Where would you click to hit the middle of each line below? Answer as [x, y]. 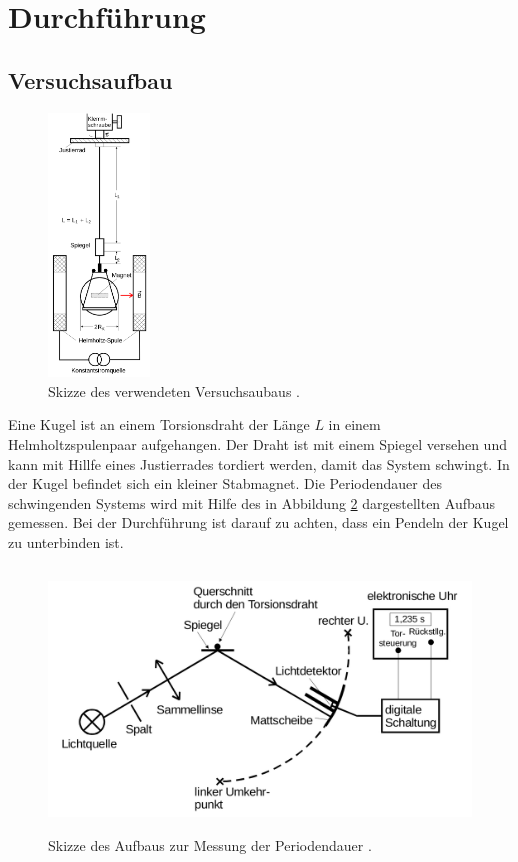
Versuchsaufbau [90, 79]
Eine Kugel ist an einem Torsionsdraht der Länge [159, 424]
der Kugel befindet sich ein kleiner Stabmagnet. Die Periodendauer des [225, 483]
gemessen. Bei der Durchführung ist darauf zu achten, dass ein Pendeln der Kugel [258, 522]
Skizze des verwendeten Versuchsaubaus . [174, 390]
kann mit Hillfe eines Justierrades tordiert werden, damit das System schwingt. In [259, 463]
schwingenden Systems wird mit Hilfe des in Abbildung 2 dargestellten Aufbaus [252, 502]
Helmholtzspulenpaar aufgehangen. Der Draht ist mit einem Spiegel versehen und [257, 443]
